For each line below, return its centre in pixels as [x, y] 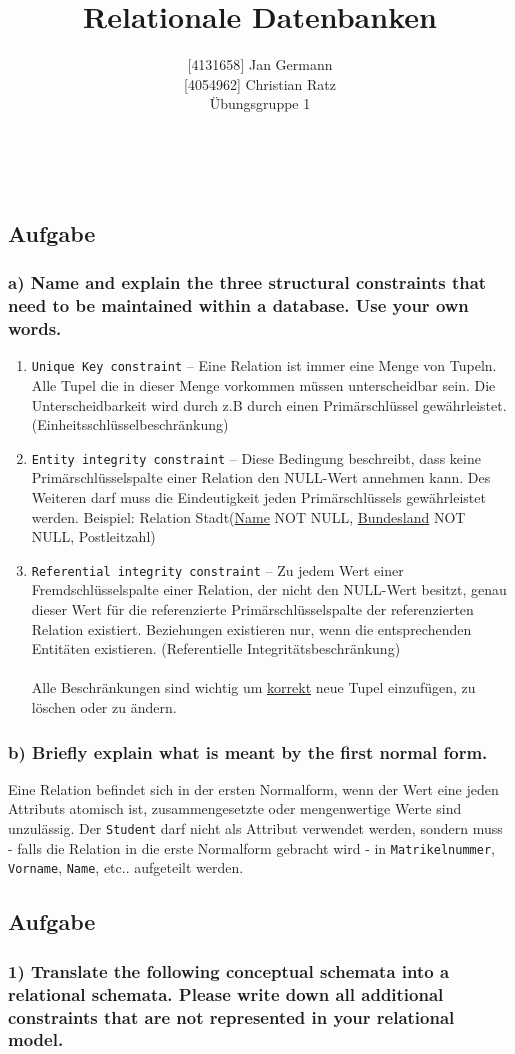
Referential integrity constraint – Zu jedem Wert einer [217, 569]
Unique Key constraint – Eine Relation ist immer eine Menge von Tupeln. [264, 365]
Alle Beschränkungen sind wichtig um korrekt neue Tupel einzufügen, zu [253, 687]
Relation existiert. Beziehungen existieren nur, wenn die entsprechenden [251, 628]
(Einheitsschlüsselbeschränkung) [130, 424]
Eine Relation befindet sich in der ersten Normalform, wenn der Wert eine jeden [253, 788]
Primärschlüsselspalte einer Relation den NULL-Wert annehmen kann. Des [261, 477]
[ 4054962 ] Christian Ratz [259, 83]
